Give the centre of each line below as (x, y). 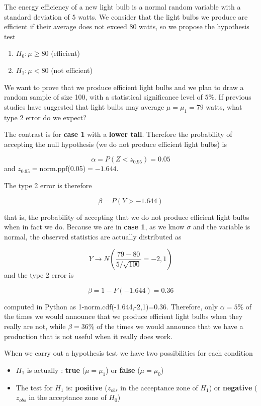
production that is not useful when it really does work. (88, 336)
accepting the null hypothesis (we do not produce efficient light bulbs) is (115, 144)
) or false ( (123, 370)
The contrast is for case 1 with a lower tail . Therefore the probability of (118, 134)
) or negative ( (233, 387)
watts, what (224, 106)
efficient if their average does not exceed (66, 26)
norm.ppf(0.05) (63, 168)
